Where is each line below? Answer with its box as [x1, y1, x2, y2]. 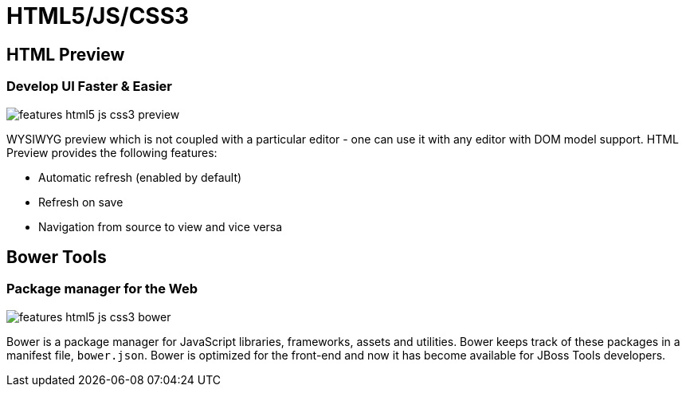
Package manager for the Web [6, 281, 198, 297]
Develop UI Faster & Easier [6, 78, 173, 95]
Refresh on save [38, 195, 123, 209]
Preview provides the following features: [6, 145, 218, 159]
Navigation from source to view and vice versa [38, 219, 283, 234]
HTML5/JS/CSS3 [6, 2, 190, 29]
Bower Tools [6, 246, 107, 267]
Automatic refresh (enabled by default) [38, 170, 242, 184]
